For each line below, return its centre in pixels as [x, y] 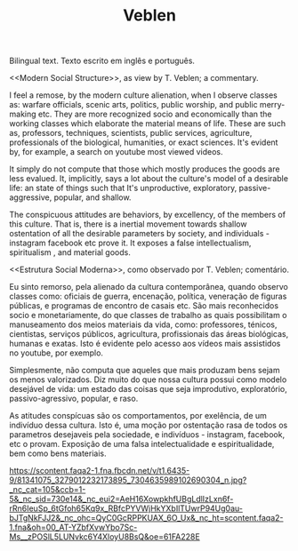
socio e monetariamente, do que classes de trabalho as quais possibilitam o [148, 315]
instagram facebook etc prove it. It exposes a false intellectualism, [130, 243]
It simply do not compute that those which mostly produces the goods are [145, 169]
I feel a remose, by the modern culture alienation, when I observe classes [143, 95]
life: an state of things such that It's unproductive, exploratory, [123, 188]
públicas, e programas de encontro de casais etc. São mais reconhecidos [144, 306]
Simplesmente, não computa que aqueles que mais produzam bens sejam [145, 371]
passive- [255, 188]
